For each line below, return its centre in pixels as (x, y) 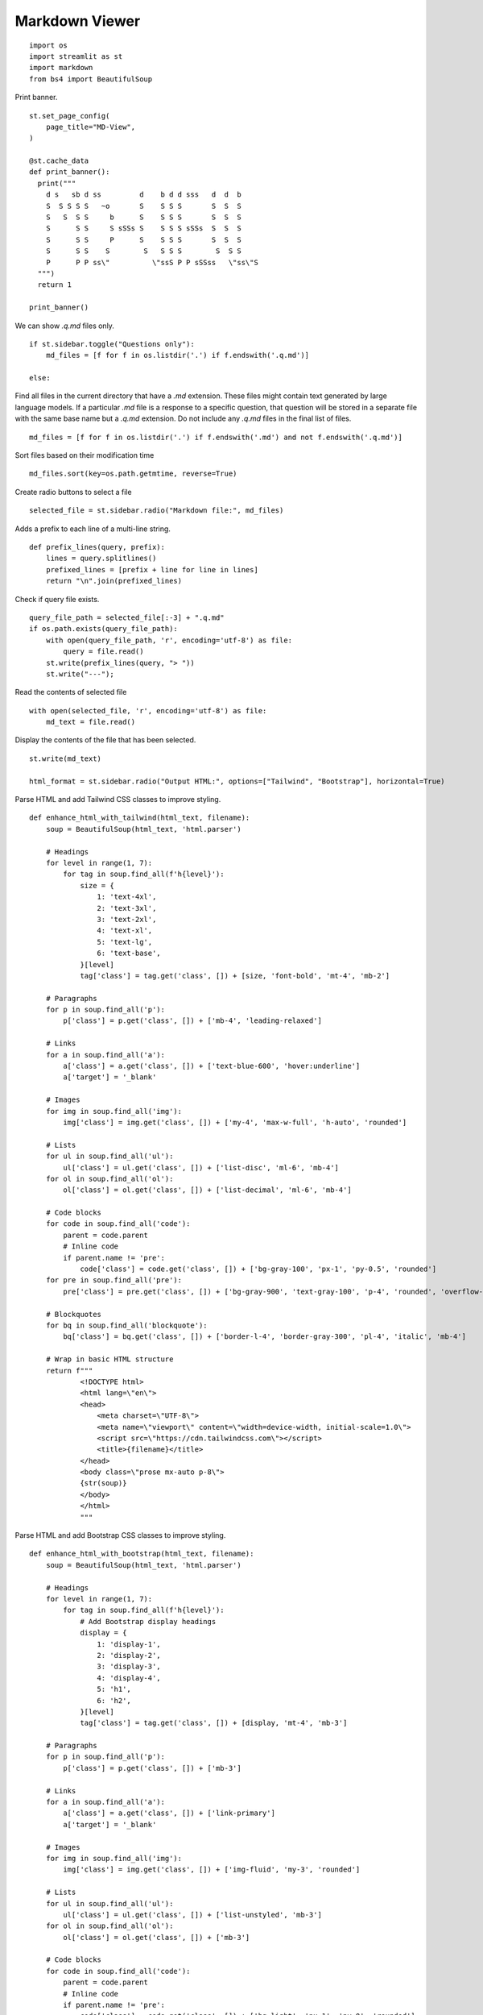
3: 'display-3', (129, 1667)
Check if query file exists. (57, 599)
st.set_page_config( (70, 116)
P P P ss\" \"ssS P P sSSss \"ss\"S (152, 262)
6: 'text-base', (129, 953)
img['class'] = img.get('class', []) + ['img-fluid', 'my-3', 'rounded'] (212, 1870)
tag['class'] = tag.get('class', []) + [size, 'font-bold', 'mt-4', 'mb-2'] (235, 976)
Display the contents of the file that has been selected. (105, 740)
